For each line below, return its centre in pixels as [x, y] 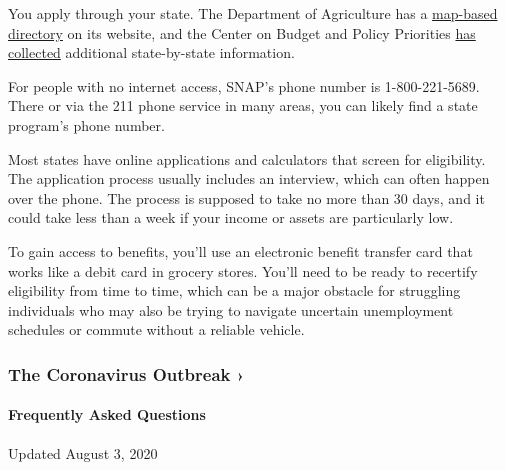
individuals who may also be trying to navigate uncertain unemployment [231, 309]
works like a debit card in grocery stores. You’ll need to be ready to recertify [243, 270]
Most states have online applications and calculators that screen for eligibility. [247, 158]
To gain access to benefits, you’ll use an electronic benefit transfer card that [240, 250]
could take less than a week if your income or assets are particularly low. [231, 217]
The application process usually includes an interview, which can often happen [249, 178]
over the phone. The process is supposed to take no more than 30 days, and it [246, 197]
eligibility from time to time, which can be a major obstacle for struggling [234, 290]
